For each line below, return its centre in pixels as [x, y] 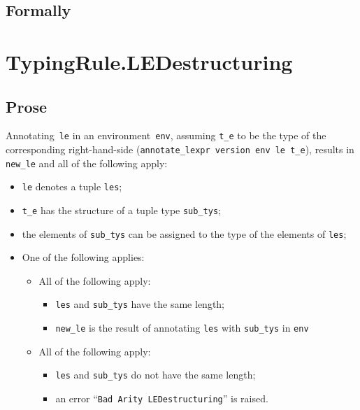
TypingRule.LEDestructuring [149, 61]
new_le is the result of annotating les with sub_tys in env [182, 328]
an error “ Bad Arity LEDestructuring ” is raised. [162, 398]
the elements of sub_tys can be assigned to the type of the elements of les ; [184, 233]
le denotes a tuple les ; [72, 186]
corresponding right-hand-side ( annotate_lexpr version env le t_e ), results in [180, 149]
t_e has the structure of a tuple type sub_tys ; [121, 210]
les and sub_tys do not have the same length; [156, 375]
